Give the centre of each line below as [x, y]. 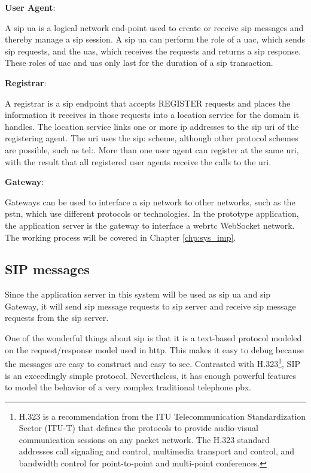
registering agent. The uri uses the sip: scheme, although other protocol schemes [152, 138]
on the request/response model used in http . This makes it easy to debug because [154, 349]
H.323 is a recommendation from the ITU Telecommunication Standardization [162, 416]
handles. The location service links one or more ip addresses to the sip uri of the [152, 126]
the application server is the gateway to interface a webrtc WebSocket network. [150, 225]
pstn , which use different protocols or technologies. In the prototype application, [152, 213]
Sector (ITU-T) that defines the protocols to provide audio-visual [138, 428]
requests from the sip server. [57, 318]
